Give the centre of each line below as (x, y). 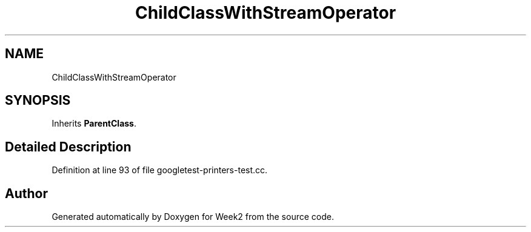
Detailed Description (68, 147)
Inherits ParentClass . (94, 124)
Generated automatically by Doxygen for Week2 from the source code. (193, 217)
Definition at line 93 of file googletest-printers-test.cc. (160, 170)
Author (26, 193)
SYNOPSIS (38, 101)
